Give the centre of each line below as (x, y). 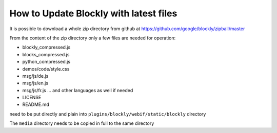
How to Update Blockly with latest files (93, 13)
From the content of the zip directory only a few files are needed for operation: (93, 38)
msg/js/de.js (35, 76)
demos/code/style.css (46, 69)
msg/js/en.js (35, 83)
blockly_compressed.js (46, 47)
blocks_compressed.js (46, 54)
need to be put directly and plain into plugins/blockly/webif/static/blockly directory (108, 114)
